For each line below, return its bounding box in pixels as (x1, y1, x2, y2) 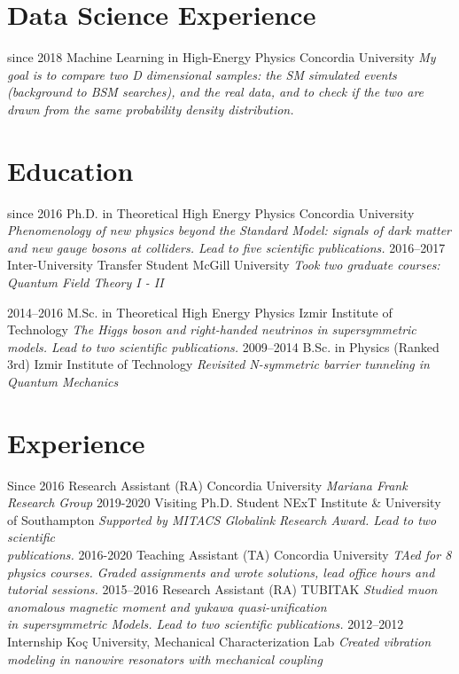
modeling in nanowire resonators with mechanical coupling (7, 649, 323, 668)
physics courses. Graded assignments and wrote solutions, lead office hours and (7, 562, 435, 581)
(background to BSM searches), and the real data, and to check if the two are (7, 82, 424, 101)
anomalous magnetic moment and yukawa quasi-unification (7, 597, 327, 615)
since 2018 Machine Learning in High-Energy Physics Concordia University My (7, 48, 436, 67)
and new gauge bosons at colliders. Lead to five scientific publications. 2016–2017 (7, 238, 446, 256)
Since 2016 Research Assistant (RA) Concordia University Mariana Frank (7, 475, 408, 494)
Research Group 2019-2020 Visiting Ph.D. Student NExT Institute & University (7, 493, 441, 512)
